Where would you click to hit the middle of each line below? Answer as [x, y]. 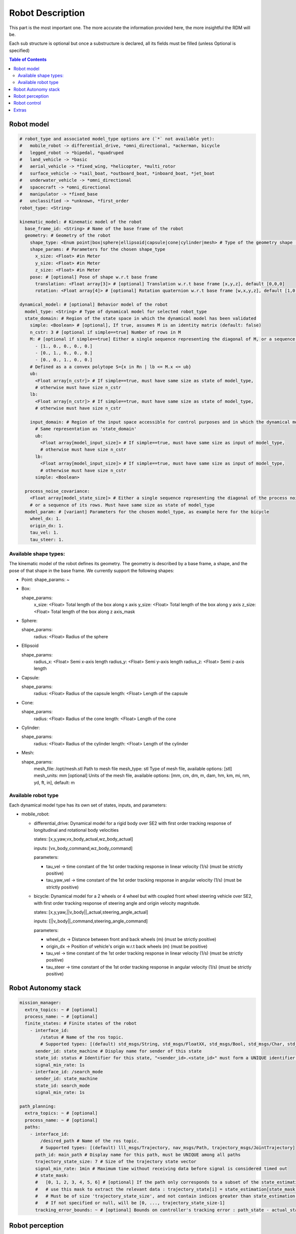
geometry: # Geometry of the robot [68, 235]
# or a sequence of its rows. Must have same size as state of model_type [122, 505]
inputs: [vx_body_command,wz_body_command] [83, 848]
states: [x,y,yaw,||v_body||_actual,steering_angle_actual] [91, 912]
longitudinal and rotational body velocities [76, 830]
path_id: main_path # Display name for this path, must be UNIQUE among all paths [138, 1155]
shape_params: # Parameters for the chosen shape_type [97, 250]
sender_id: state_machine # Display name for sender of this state [118, 1051]
